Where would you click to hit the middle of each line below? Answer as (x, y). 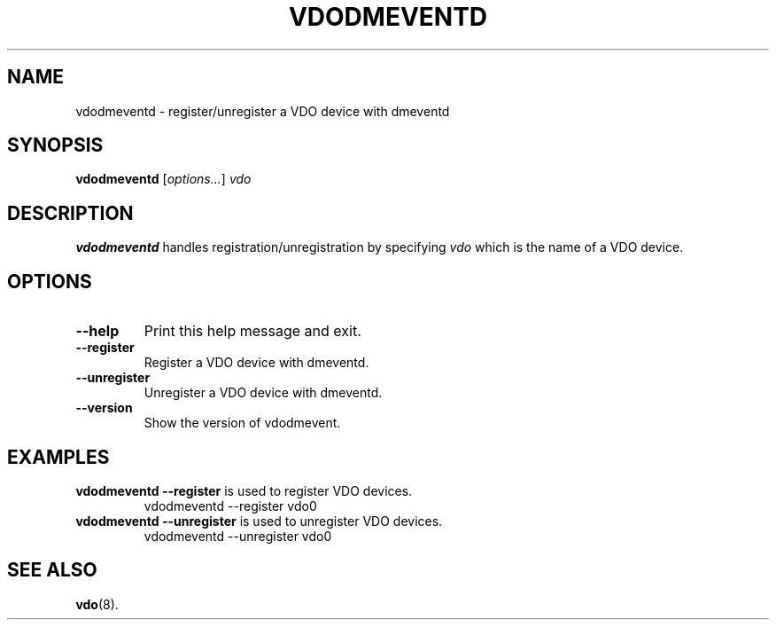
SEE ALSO (52, 570)
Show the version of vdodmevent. (242, 423)
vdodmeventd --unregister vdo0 (238, 536)
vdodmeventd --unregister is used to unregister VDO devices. (259, 521)
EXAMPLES (58, 457)
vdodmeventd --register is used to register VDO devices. (244, 490)
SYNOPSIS (55, 145)
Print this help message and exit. (252, 331)
